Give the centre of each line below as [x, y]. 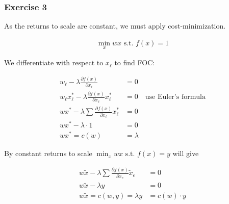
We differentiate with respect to [54, 62]
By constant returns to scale [48, 153]
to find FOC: [135, 62]
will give [186, 153]
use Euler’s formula [175, 97]
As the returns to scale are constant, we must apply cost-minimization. [115, 26]
